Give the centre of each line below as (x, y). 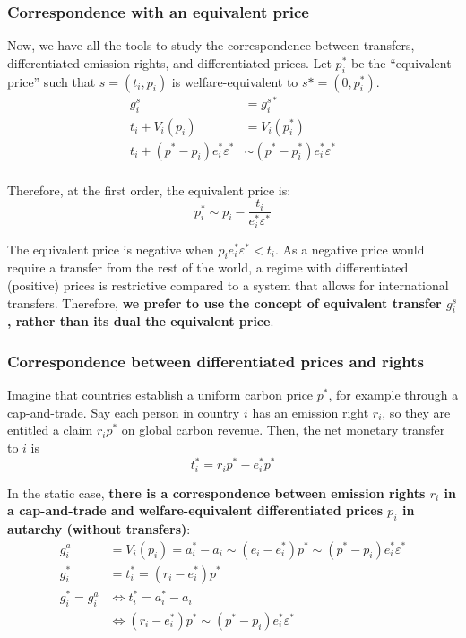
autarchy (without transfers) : (99, 528)
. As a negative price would (349, 249)
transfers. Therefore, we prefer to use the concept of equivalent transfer (224, 302)
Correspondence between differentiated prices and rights (216, 361)
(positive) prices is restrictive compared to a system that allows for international (228, 285)
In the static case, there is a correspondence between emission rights (216, 492)
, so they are (416, 412)
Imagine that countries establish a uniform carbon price (160, 395)
